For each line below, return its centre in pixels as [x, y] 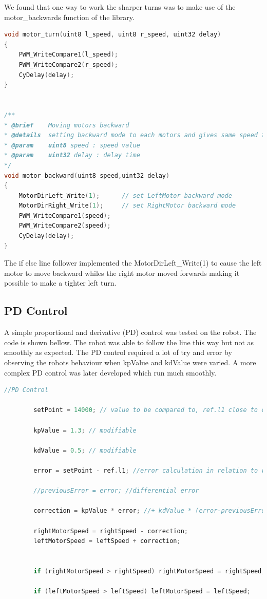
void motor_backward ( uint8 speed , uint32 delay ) [87, 175]
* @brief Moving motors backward [67, 125]
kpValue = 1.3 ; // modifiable [85, 430]
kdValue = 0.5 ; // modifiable [85, 450]
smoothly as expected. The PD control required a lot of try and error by [118, 352]
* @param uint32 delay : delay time [72, 155]
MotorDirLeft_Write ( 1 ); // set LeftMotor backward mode [125, 195]
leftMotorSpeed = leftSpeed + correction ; [107, 541]
